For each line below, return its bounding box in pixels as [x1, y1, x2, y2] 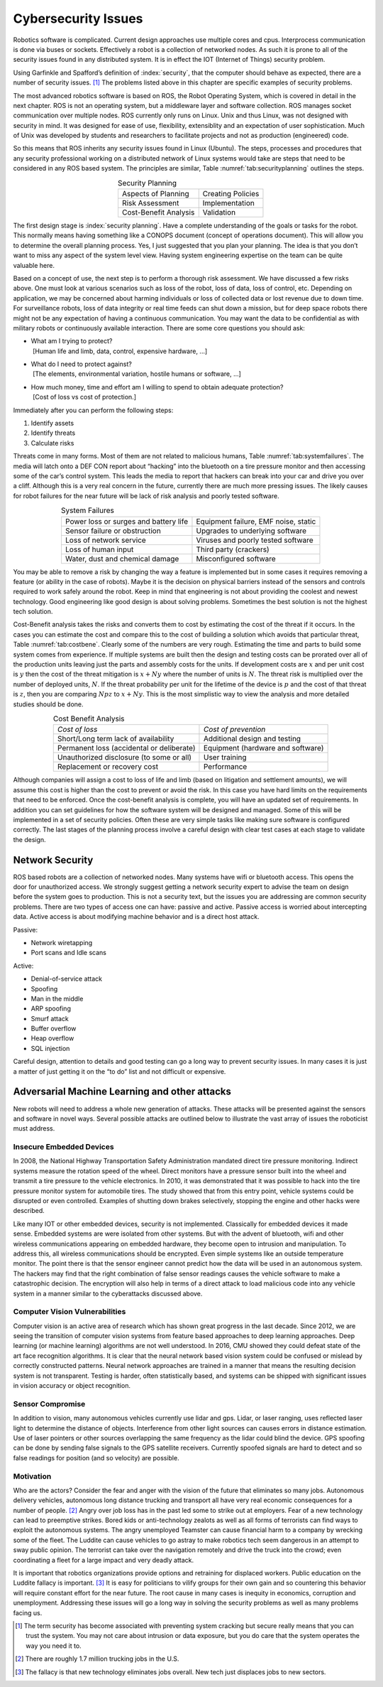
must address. [13, 1124, 55, 1133]
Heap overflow [30, 1034, 74, 1042]
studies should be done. [13, 700, 84, 708]
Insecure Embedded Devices [13, 1142, 114, 1152]
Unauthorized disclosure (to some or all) [57, 753, 191, 762]
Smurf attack [30, 1014, 69, 1023]
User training [203, 753, 248, 762]
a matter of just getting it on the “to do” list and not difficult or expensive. [13, 1067, 226, 1076]
